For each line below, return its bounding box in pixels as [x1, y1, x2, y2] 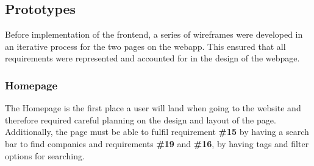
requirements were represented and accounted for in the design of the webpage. [5, 52, 300, 64]
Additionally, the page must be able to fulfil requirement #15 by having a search [5, 125, 309, 138]
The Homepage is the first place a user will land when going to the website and [5, 102, 301, 114]
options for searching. [5, 149, 85, 162]
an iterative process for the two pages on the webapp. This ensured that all [5, 40, 286, 52]
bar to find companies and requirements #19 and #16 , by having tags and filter [5, 137, 309, 150]
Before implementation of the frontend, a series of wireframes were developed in [5, 28, 303, 41]
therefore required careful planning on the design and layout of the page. [5, 113, 276, 126]
